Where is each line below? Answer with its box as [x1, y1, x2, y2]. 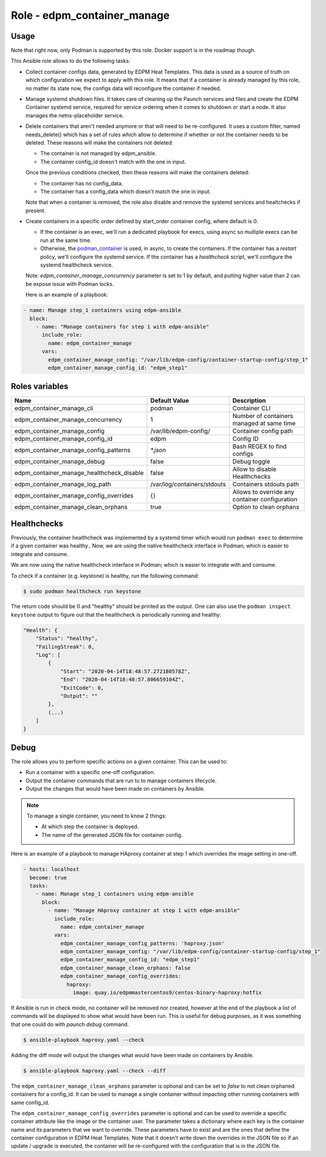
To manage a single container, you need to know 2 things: [26, 812, 167, 819]
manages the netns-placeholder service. [25, 112, 124, 119]
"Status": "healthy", [35, 635, 98, 642]
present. [25, 207, 46, 214]
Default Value [150, 396, 189, 405]
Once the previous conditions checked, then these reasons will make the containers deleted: [25, 169, 250, 176]
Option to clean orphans [232, 503, 300, 511]
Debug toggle [232, 458, 270, 466]
